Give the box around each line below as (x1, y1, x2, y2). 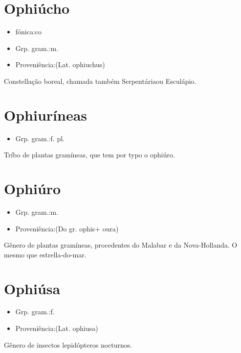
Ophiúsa (4, 278, 61, 298)
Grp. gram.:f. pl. (15, 133, 65, 143)
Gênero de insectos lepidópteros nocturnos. (4, 339, 132, 350)
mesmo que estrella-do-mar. (4, 249, 87, 259)
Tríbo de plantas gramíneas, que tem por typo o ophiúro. (4, 150, 175, 160)
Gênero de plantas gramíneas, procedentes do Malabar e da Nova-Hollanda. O (4, 240, 238, 250)
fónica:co (15, 26, 42, 37)
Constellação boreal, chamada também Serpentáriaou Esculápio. (4, 76, 197, 86)
